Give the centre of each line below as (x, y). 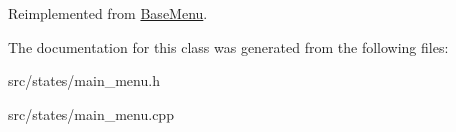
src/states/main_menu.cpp (91, 113)
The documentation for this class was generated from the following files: (228, 46)
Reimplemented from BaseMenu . (108, 13)
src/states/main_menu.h (84, 80)
